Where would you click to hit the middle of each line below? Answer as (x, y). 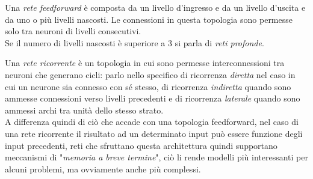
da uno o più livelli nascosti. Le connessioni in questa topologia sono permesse (149, 19)
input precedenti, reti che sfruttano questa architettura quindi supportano (141, 145)
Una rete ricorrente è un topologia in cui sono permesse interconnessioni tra (145, 63)
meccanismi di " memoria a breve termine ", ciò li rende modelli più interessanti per (156, 157)
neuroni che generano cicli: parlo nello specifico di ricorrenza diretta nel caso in (150, 74)
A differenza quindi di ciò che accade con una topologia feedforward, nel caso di (152, 122)
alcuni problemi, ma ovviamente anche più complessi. (103, 168)
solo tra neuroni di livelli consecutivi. (73, 31)
